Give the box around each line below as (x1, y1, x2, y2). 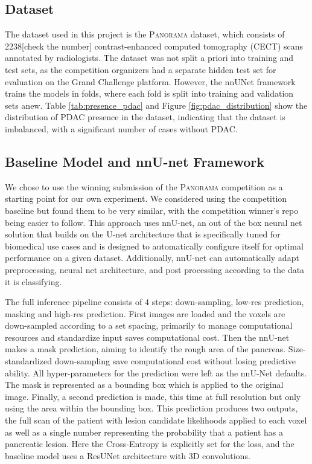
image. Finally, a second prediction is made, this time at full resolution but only (5, 390, 301, 402)
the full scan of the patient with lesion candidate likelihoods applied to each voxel (5, 414, 307, 427)
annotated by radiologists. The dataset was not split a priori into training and (5, 51, 294, 64)
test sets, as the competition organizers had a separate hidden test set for (5, 63, 276, 76)
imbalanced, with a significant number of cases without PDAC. (5, 122, 238, 135)
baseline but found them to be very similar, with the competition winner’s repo (5, 204, 299, 216)
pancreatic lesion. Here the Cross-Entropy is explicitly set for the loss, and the (5, 437, 294, 450)
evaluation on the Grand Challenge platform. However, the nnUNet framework (5, 75, 296, 88)
